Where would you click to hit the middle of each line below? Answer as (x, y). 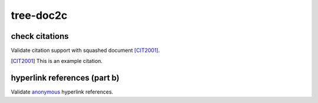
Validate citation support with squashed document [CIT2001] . (85, 51)
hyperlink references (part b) (65, 78)
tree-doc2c (39, 15)
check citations (40, 36)
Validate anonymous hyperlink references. (62, 92)
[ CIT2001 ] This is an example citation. (57, 61)
